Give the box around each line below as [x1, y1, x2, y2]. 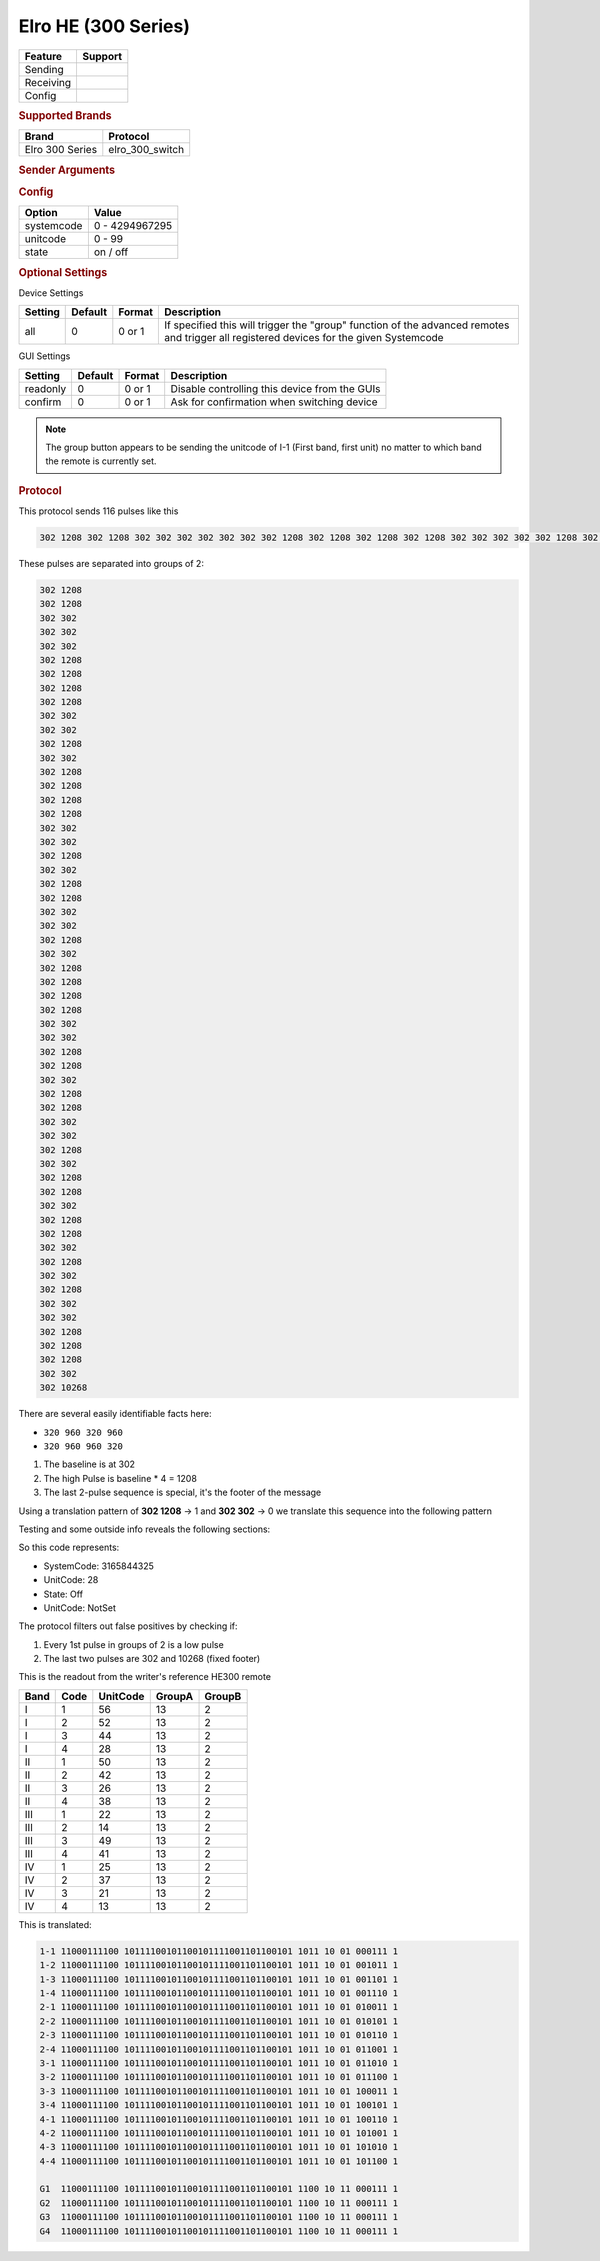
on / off [93, 245, 129, 259]
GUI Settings [18, 350, 71, 362]
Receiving [24, 75, 72, 89]
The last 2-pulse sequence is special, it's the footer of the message [43, 1486, 322, 1499]
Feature [24, 49, 63, 63]
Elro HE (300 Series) [18, 15, 190, 37]
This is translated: [18, 1918, 92, 1930]
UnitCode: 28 [43, 1574, 99, 1586]
